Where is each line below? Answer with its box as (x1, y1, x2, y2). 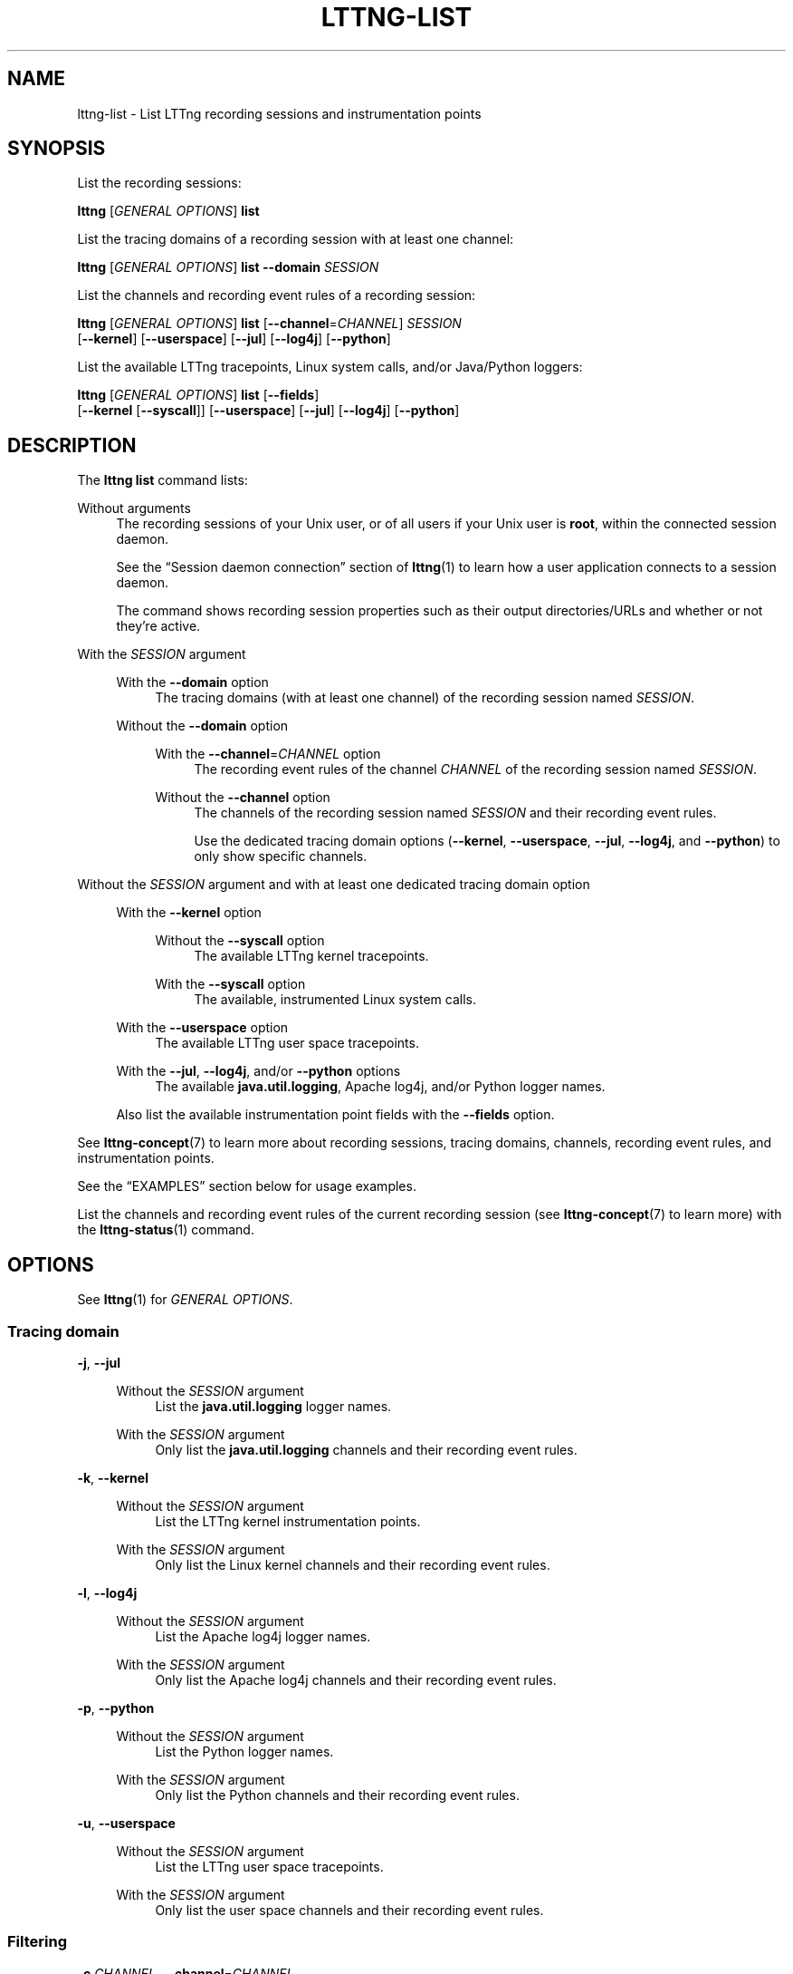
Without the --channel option (155, 789, 330, 806)
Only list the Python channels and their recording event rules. (155, 1786, 520, 1803)
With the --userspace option (116, 1020, 289, 1036)
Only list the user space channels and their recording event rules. (155, 1901, 544, 1918)
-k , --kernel (77, 1469, 148, 1485)
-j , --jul (77, 1354, 121, 1370)
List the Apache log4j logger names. (155, 1628, 371, 1644)
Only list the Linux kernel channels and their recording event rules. (155, 1556, 550, 1572)
